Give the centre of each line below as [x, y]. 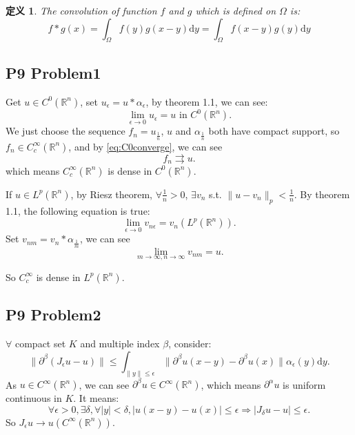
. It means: [96, 398]
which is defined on [236, 10]
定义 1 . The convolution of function [81, 10]
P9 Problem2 [53, 315]
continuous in [34, 398]
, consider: [190, 344]
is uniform [304, 384]
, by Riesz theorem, [111, 194]
